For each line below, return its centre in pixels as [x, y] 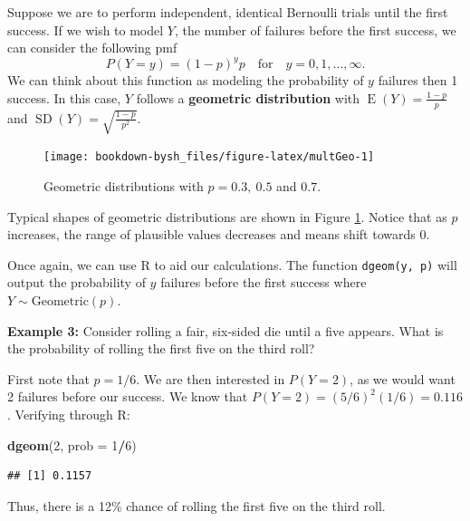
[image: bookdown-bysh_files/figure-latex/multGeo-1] [209, 157]
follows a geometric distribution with [248, 97]
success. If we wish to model [86, 29]
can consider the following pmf [92, 48]
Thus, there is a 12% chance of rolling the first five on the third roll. [197, 505]
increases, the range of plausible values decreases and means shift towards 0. [219, 234]
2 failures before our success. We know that [128, 396]
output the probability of [77, 282]
